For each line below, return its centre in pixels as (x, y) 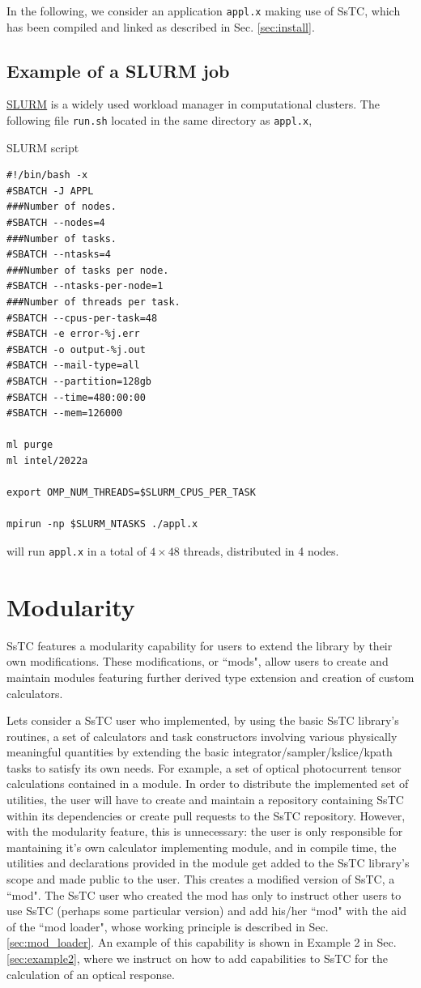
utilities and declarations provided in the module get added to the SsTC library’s (208, 863)
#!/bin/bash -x (47, 175)
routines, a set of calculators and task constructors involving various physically (202, 736)
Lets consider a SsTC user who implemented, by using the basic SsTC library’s (203, 720)
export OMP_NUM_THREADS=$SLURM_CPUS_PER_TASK (131, 493)
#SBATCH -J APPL (50, 191)
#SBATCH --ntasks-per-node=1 (85, 286)
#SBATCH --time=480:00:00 (76, 397)
